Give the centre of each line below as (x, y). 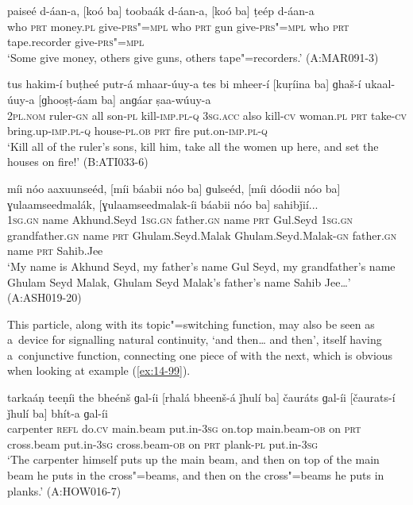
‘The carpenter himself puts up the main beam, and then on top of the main (193, 459)
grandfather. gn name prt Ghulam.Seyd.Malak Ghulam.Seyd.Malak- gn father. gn (202, 235)
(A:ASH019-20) (44, 297)
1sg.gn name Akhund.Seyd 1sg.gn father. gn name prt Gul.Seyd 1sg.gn (180, 220)
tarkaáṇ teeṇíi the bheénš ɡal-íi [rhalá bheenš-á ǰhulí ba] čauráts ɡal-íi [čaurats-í (201, 397)
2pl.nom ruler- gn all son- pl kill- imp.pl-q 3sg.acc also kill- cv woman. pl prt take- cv (207, 115)
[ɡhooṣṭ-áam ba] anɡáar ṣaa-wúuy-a (125, 99)
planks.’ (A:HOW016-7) (64, 490)
